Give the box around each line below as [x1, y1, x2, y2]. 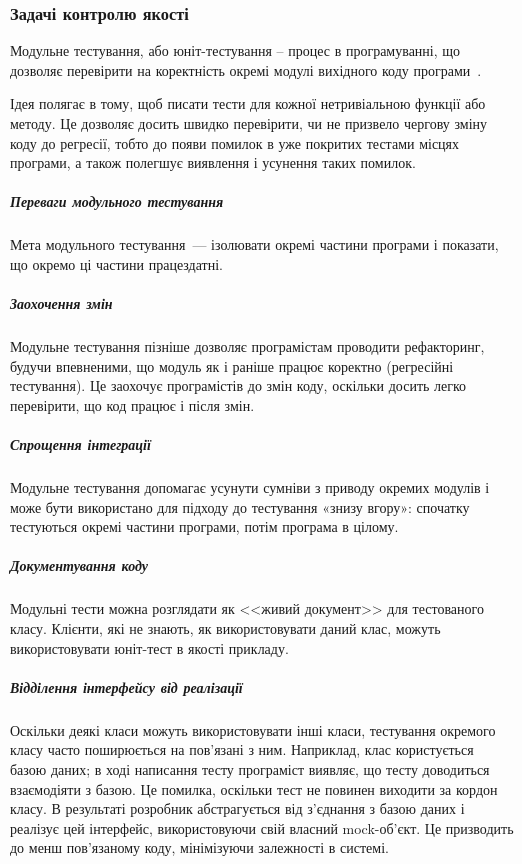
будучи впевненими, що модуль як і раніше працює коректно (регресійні [10, 355, 454, 376]
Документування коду [10, 555, 148, 576]
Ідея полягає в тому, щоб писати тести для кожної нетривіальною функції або [10, 93, 486, 114]
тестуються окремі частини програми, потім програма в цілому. [10, 516, 399, 537]
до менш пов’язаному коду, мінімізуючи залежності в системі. [10, 837, 389, 858]
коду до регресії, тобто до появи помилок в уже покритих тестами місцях [10, 132, 460, 153]
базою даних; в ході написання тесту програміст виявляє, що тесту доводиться [10, 758, 490, 779]
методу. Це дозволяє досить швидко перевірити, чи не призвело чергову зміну [10, 113, 488, 133]
